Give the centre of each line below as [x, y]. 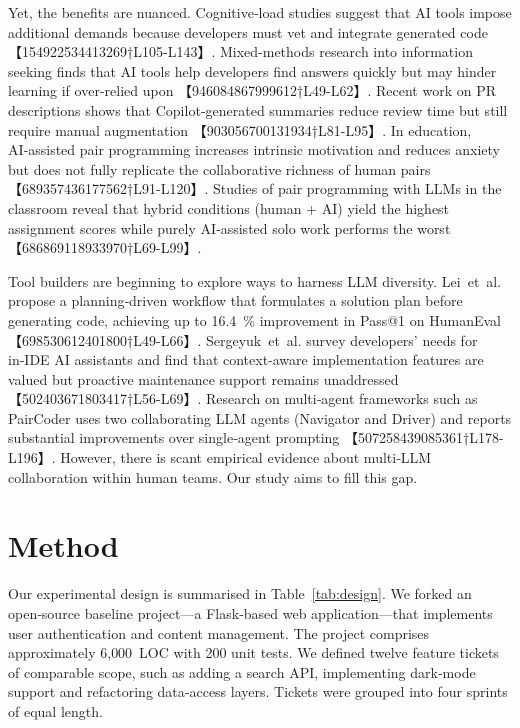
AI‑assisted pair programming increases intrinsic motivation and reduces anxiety [254, 149]
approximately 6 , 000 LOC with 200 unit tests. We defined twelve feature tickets [253, 652]
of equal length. [55, 710]
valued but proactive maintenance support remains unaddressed [203, 378]
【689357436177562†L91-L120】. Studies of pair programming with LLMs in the [255, 188]
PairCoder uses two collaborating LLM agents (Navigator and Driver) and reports [260, 417]
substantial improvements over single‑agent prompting [174, 437]
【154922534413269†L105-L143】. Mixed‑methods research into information [240, 51]
